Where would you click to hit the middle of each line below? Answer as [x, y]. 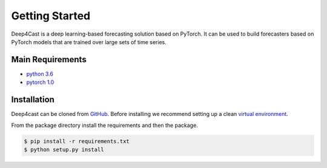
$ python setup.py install [64, 149]
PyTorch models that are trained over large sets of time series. [89, 42]
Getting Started [51, 16]
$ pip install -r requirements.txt [77, 141]
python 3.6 [40, 74]
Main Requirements [49, 60]
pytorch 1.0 [40, 82]
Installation [33, 100]
